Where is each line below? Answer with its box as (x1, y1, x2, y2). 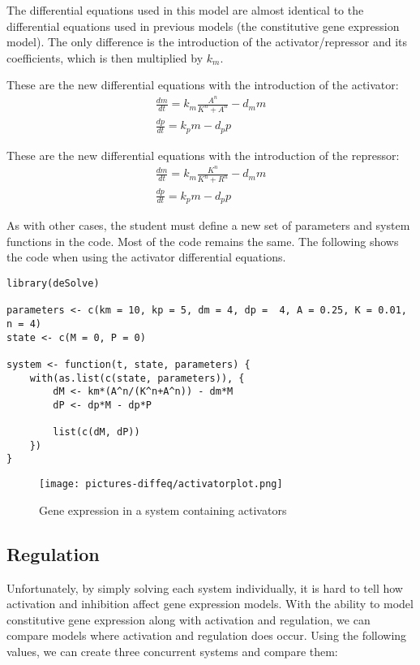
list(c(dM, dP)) (53, 426, 140, 438)
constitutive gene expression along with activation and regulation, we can (6, 611, 371, 628)
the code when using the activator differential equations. (6, 248, 286, 266)
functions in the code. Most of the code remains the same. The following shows (6, 232, 399, 249)
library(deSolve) (6, 277, 100, 289)
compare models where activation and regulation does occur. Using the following (6, 627, 407, 644)
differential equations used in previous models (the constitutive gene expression (6, 17, 400, 34)
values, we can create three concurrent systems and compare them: (6, 642, 338, 659)
